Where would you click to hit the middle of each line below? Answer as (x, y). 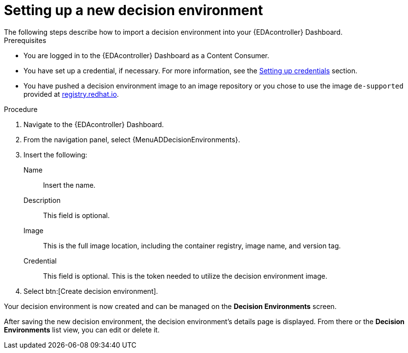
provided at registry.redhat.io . (71, 94)
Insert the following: (56, 154)
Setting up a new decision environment (134, 10)
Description (42, 200)
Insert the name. (69, 185)
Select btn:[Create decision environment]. (91, 291)
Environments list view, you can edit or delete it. (82, 330)
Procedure (21, 109)
